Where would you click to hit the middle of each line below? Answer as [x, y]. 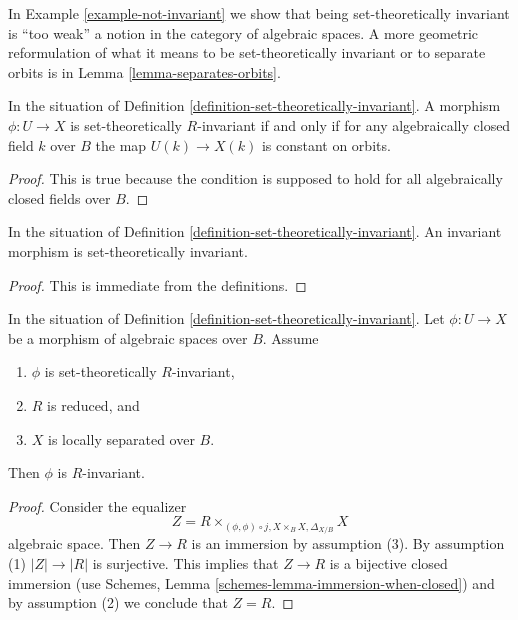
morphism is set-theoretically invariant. [128, 250]
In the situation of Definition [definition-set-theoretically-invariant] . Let [226, 318]
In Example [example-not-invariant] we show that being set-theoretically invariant [259, 13]
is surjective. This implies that [185, 562]
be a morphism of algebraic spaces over [128, 337]
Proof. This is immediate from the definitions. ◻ [157, 284]
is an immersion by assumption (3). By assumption [348, 543]
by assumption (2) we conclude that [118, 602]
